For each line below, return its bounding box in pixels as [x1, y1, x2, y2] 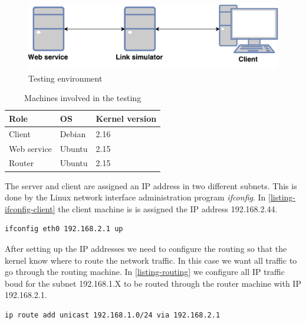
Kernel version [96, 112, 157, 124]
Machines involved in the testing [24, 92, 142, 104]
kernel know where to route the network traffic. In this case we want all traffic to [5, 254, 297, 266]
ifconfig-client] [5, 202, 55, 215]
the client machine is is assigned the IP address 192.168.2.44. [58, 202, 278, 215]
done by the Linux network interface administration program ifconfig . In [5, 191, 266, 203]
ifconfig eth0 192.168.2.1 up [5, 225, 123, 234]
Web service [9, 142, 52, 154]
